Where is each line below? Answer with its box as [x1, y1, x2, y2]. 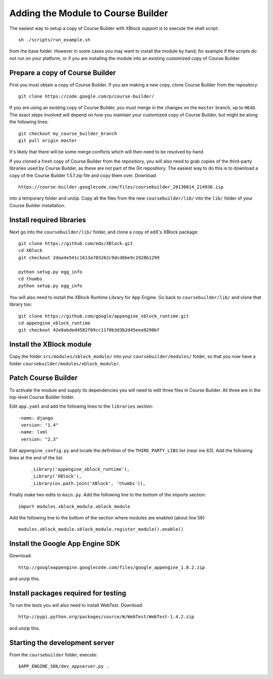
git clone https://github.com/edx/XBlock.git [18, 240, 133, 246]
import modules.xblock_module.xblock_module [18, 503, 131, 509]
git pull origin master [18, 137, 77, 143]
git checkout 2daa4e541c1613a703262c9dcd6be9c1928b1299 [18, 255, 160, 260]
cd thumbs [18, 276, 42, 281]
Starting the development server [9, 638, 115, 647]
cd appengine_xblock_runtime [18, 320, 90, 326]
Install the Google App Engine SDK [9, 540, 120, 548]
